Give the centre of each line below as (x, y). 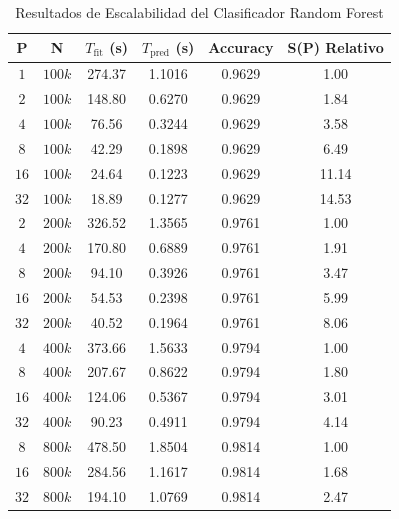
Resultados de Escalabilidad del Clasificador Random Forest (199, 12)
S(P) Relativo (335, 47)
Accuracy (241, 47)
